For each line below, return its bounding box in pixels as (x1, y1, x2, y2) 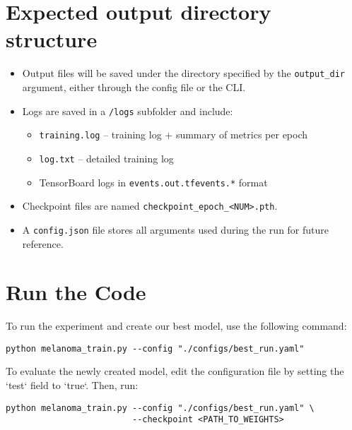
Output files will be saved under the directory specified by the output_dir (22, 66, 345, 80)
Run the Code (6, 277, 146, 306)
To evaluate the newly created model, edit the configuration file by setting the (6, 364, 344, 378)
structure (6, 25, 98, 54)
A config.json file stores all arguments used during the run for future (22, 222, 329, 237)
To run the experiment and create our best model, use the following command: (6, 318, 347, 333)
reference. (22, 236, 64, 251)
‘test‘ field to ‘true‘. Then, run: (6, 378, 139, 393)
